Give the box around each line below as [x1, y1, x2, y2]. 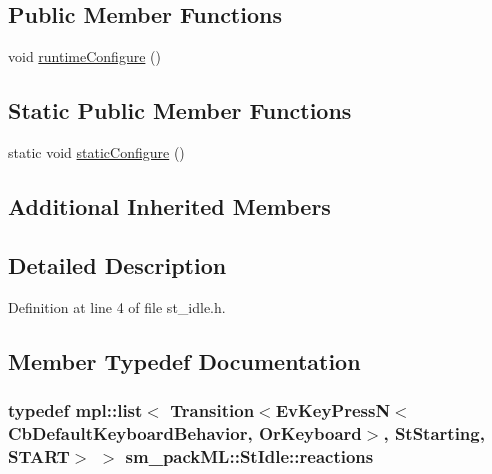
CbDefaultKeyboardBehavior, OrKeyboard [8, 420, 362, 445]
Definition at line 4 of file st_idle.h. [8, 296, 226, 317]
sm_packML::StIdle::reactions [125, 443, 374, 468]
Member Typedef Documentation [8, 345, 361, 376]
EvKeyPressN [275, 397, 391, 422]
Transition [170, 397, 255, 422]
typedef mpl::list [8, 397, 143, 422]
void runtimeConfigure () [8, 46, 161, 67]
